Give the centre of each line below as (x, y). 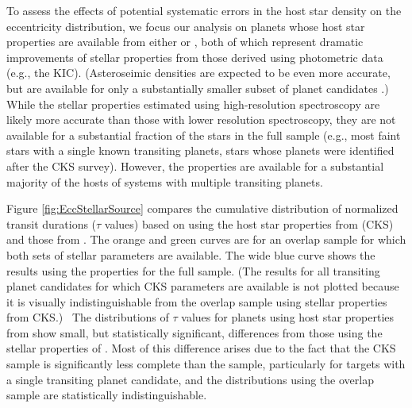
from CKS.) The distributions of (88, 317)
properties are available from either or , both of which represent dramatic (185, 42)
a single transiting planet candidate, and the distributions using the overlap (190, 379)
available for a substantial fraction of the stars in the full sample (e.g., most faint (204, 135)
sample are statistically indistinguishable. (107, 395)
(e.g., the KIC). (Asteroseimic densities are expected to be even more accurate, (198, 73)
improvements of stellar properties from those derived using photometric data (195, 57)
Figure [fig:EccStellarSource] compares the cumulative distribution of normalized (202, 208)
